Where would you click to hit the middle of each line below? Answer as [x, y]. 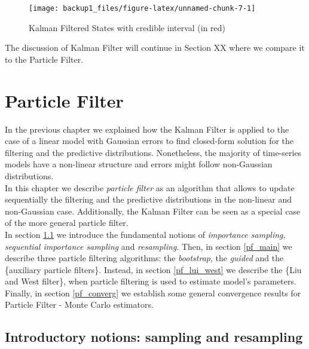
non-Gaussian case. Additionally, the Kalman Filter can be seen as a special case [153, 211]
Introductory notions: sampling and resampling [154, 337]
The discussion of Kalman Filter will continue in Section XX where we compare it [155, 48]
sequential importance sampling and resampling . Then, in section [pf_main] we [149, 246]
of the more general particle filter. [67, 223]
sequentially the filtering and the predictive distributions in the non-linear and [148, 199]
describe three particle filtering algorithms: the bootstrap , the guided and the [144, 258]
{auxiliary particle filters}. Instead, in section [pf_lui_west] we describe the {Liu [153, 269]
